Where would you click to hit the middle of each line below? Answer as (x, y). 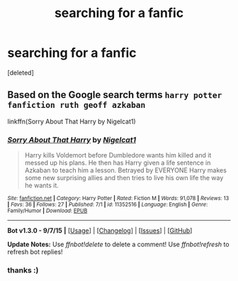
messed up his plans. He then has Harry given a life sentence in (118, 163)
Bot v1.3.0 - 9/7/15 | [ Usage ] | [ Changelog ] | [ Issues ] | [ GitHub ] (100, 231)
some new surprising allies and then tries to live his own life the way (124, 178)
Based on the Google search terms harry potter (115, 95)
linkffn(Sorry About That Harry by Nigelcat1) (72, 121)
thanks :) (23, 270)
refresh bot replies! (35, 252)
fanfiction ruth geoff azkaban (76, 105)
